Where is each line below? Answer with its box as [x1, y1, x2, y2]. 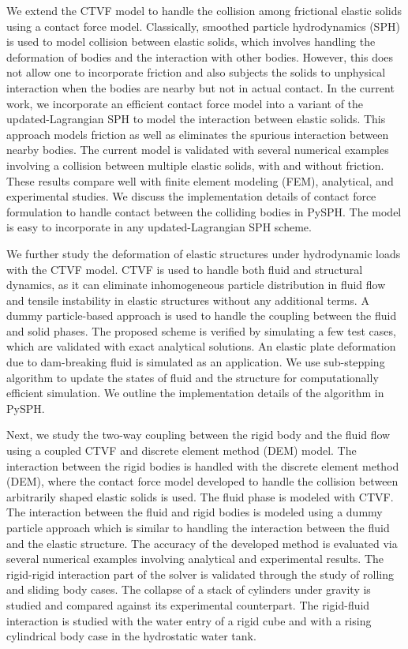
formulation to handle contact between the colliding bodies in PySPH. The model [6, 203, 402, 219]
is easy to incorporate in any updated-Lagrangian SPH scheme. [6, 219, 312, 235]
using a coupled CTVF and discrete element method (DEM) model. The [6, 442, 357, 459]
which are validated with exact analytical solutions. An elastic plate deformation [6, 338, 396, 355]
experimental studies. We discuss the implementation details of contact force [6, 188, 376, 204]
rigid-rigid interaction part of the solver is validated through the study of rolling [6, 565, 394, 582]
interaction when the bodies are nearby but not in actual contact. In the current [6, 79, 395, 96]
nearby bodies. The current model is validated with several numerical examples [6, 141, 389, 158]
